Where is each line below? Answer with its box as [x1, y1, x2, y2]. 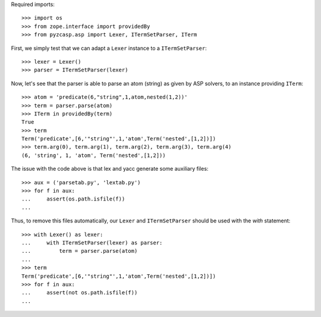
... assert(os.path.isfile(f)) [21, 196, 125, 202]
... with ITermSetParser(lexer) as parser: [21, 239, 163, 246]
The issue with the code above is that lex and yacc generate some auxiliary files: [11, 165, 209, 172]
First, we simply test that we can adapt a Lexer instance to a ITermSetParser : [11, 45, 207, 52]
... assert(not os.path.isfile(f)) [21, 289, 138, 296]
